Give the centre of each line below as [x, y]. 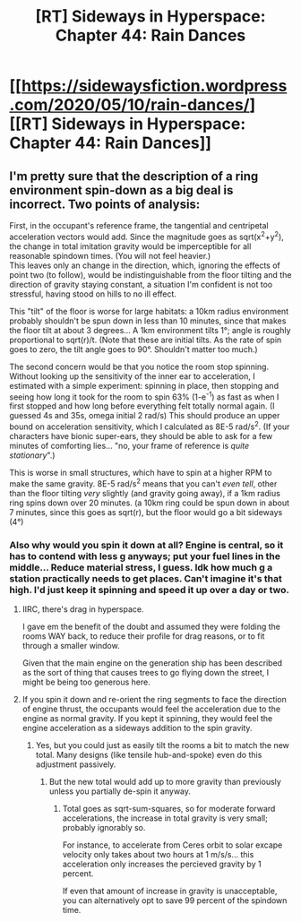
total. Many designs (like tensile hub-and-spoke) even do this [149, 754]
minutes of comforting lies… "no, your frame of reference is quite [129, 445]
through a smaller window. [71, 645]
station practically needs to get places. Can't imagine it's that [146, 578]
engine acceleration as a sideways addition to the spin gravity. [137, 728]
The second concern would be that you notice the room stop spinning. [139, 366]
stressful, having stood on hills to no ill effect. [93, 294]
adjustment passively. [76, 764]
